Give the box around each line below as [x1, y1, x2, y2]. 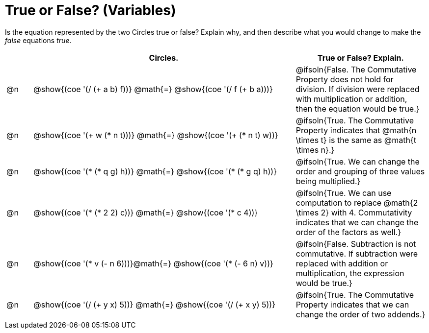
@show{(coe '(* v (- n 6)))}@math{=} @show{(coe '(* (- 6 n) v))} [33, 258, 273, 268]
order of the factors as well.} [295, 227, 401, 237]
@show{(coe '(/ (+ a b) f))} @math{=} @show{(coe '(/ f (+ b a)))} [33, 84, 273, 94]
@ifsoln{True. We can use [295, 188, 392, 198]
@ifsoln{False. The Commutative [295, 64, 417, 74]
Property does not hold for [295, 74, 394, 84]
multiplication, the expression [295, 268, 404, 278]
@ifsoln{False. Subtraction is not [295, 238, 416, 249]
